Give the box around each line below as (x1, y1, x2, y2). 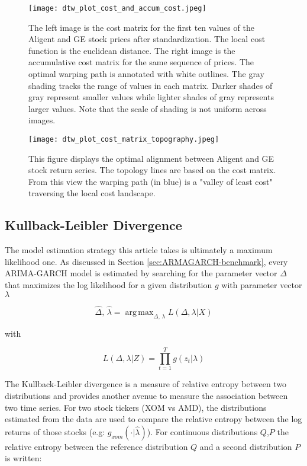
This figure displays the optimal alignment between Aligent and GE (28, 152, 274, 164)
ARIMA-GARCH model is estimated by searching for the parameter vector (5, 267, 277, 279)
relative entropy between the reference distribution (5, 440, 188, 452)
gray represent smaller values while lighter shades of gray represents (28, 91, 274, 103)
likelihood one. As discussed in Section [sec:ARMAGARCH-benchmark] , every (5, 255, 288, 267)
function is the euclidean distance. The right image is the (28, 44, 235, 56)
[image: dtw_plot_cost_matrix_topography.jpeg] (28, 135, 219, 143)
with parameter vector (221, 279, 302, 291)
